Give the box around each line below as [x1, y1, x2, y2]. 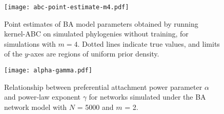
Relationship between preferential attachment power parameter [4, 81, 202, 92]
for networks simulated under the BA [89, 91, 206, 102]
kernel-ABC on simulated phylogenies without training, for [4, 28, 189, 39]
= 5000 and [77, 101, 114, 112]
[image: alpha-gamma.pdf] [4, 67, 92, 74]
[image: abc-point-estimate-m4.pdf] [4, 4, 129, 11]
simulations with [4, 38, 56, 49]
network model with [4, 101, 67, 112]
